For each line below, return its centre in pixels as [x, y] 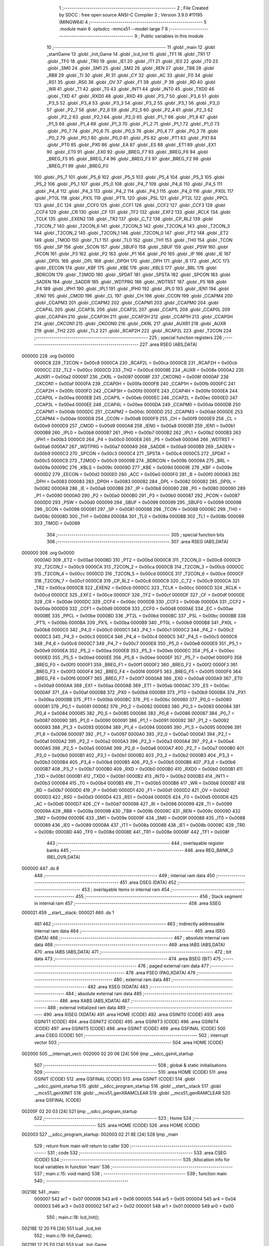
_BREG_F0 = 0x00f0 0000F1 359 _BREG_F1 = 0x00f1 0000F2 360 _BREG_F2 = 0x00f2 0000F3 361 [136, 664]
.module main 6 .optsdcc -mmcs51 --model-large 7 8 [113, 29]
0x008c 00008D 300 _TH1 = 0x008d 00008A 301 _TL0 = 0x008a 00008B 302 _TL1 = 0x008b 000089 [139, 516]
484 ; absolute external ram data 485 [104, 994]
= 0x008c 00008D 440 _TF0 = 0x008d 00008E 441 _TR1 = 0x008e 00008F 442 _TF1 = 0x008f [132, 832]
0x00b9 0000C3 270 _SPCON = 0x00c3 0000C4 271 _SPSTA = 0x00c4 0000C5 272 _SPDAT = [132, 454]
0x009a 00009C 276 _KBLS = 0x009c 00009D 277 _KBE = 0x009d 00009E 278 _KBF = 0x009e [133, 467]
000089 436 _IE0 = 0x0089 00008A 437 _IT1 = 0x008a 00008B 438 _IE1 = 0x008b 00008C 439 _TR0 [140, 825]
